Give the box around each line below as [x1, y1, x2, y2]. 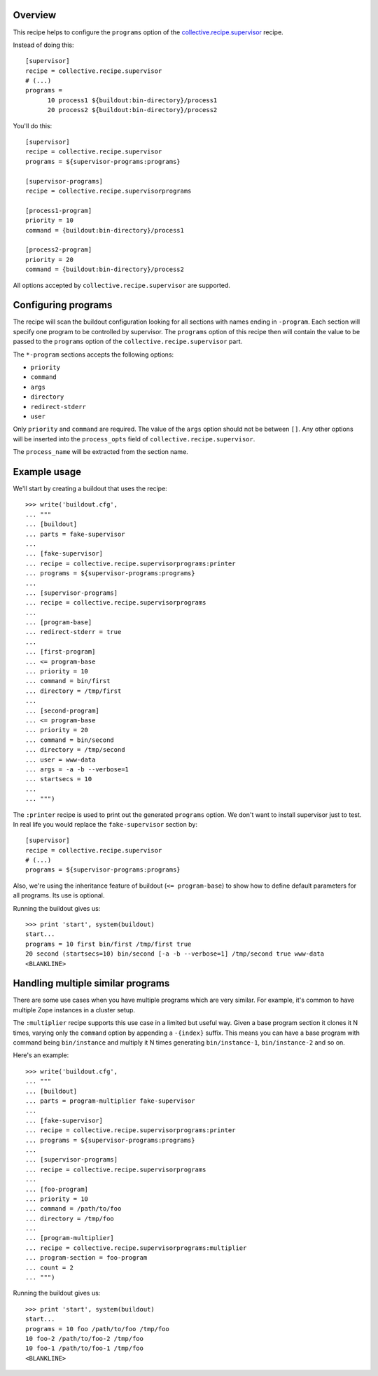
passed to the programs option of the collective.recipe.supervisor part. [13, 337, 243, 346]
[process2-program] [25, 246, 92, 254]
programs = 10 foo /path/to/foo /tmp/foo [25, 1325, 169, 1333]
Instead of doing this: [13, 41, 74, 49]
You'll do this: [13, 121, 52, 130]
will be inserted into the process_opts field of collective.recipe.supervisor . [13, 434, 255, 443]
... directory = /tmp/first [25, 687, 122, 695]
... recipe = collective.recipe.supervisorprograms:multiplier [25, 1244, 247, 1252]
